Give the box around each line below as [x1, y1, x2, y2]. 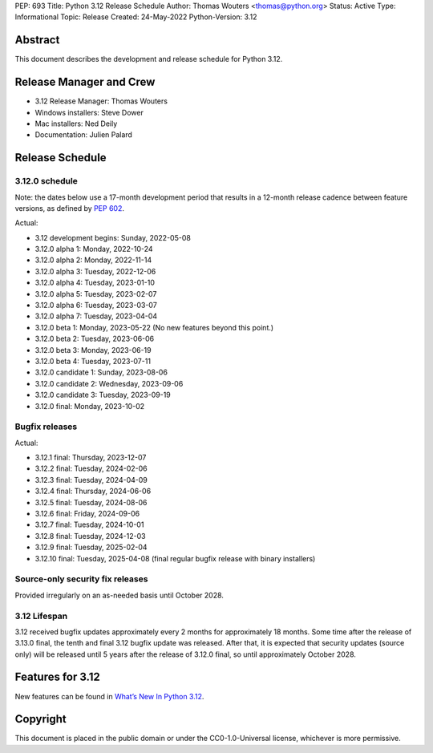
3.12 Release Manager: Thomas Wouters [34, 96, 168, 106]
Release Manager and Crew [14, 75, 156, 89]
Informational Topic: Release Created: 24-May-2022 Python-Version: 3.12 [14, 12, 257, 22]
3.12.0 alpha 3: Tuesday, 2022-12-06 [34, 266, 156, 276]
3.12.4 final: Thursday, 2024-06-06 [34, 486, 152, 496]
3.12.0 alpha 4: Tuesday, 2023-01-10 [34, 277, 156, 288]
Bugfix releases [14, 421, 78, 432]
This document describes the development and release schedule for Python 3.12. [14, 55, 283, 64]
